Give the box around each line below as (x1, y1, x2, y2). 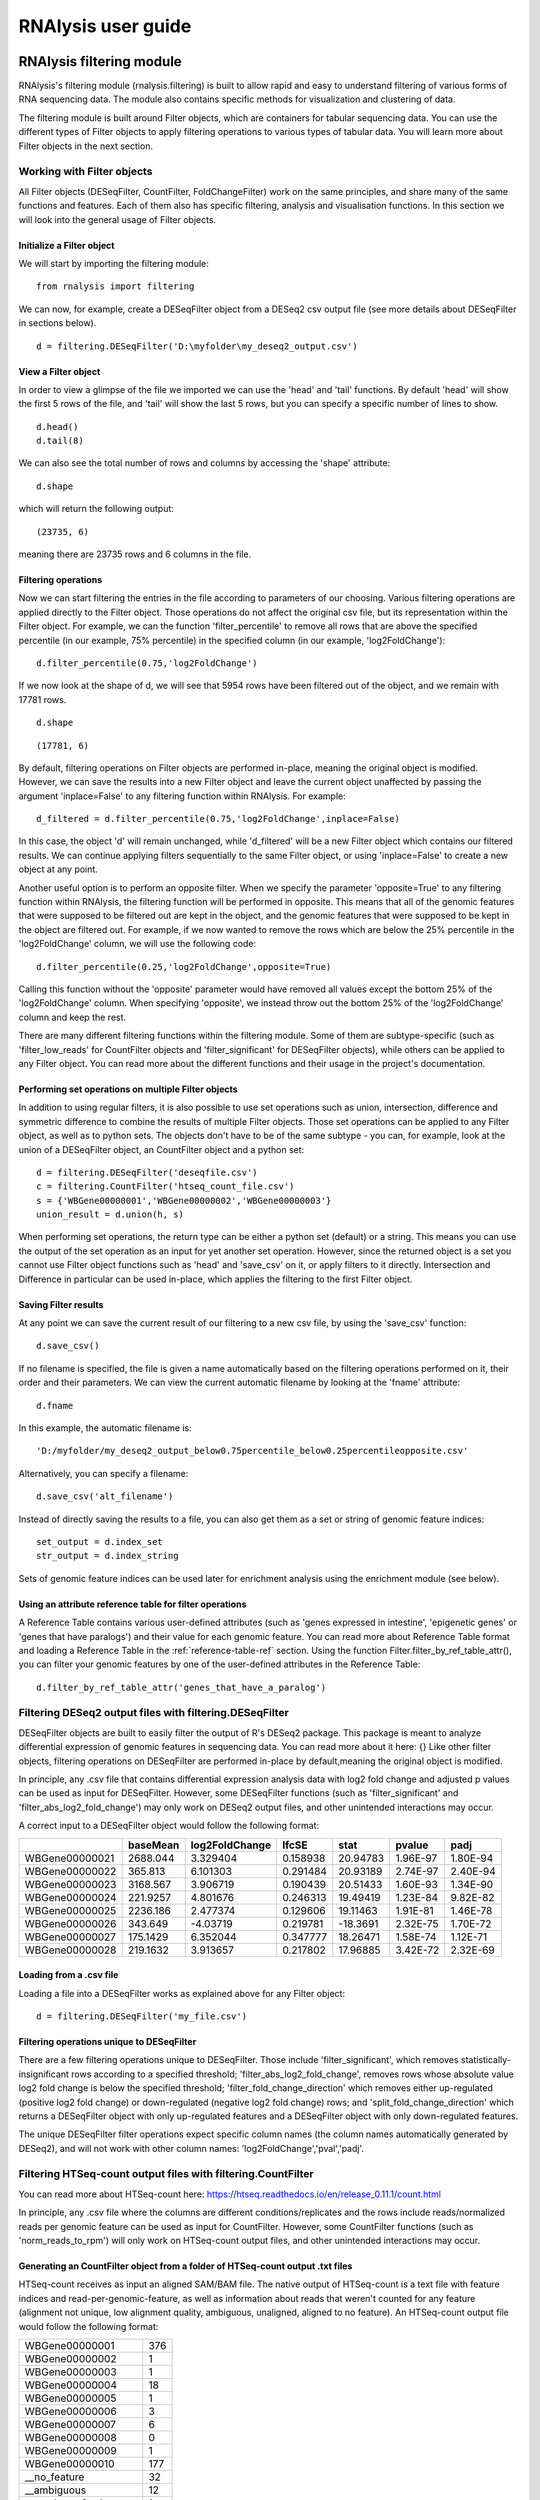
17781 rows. (18, 693, 67, 705)
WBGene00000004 (24, 2378, 118, 2392)
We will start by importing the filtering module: (18, 257, 210, 269)
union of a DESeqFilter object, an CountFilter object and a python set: (18, 1143, 305, 1155)
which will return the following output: (18, 503, 175, 515)
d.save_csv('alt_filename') (36, 1491, 174, 1502)
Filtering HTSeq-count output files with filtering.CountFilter (18, 2167, 314, 2181)
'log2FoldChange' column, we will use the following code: (18, 938, 257, 950)
